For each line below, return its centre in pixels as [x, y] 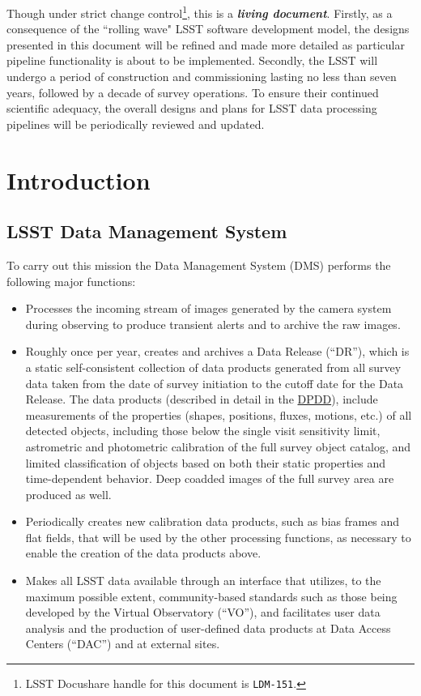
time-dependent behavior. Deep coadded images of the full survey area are [210, 478]
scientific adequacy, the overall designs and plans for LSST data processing [192, 108]
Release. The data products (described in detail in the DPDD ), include [202, 399]
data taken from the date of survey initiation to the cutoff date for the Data [215, 383]
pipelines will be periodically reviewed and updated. [136, 124]
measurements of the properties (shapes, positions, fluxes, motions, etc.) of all [219, 414]
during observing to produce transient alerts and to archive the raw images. [213, 324]
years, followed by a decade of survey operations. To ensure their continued [193, 92]
